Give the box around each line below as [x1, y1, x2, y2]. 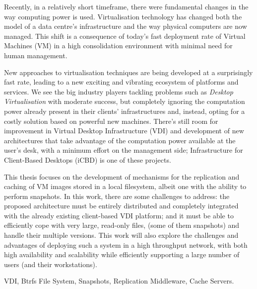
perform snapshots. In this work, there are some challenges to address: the [4, 191, 230, 201]
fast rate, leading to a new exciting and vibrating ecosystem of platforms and [4, 77, 239, 87]
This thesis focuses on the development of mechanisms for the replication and [4, 171, 240, 182]
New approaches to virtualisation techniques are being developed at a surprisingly [4, 67, 253, 77]
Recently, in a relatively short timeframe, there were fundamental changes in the [4, 1, 249, 11]
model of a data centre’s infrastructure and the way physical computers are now [4, 21, 247, 31]
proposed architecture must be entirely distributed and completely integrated [4, 200, 239, 211]
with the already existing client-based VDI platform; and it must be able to [4, 210, 234, 220]
